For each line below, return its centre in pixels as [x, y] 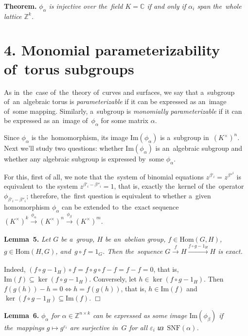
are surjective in [94, 327]
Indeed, [15, 269]
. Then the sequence [133, 251]
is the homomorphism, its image [80, 137]
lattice [13, 16]
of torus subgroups [69, 68]
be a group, [78, 239]
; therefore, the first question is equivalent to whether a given [119, 195]
